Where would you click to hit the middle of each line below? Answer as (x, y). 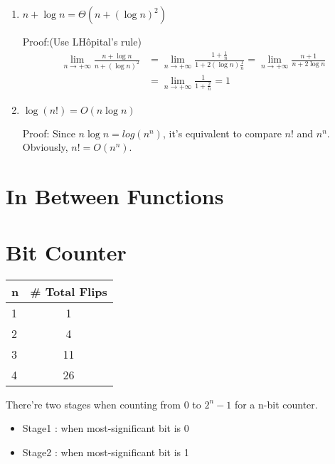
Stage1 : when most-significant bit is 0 (106, 428)
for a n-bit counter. (276, 404)
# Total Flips (69, 291)
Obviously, (45, 147)
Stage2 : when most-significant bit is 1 (106, 452)
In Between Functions (115, 196)
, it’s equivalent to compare (222, 133)
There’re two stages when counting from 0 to (103, 404)
